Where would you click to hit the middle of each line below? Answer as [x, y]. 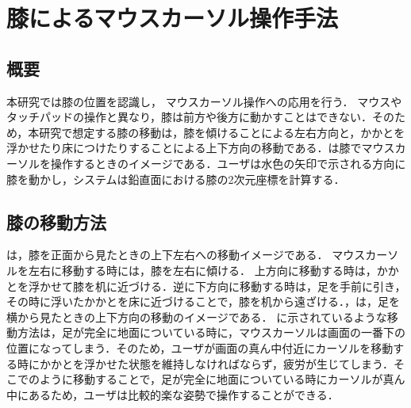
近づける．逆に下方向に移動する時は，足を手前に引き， [261, 286]
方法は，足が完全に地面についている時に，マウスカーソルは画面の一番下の [211, 332]
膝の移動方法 [56, 221]
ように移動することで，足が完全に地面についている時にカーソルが [211, 379]
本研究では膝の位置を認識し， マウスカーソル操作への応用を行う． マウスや [204, 101]
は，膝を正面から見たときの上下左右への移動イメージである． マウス [186, 255]
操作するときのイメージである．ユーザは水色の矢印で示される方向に [228, 163]
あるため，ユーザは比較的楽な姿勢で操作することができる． [183, 394]
